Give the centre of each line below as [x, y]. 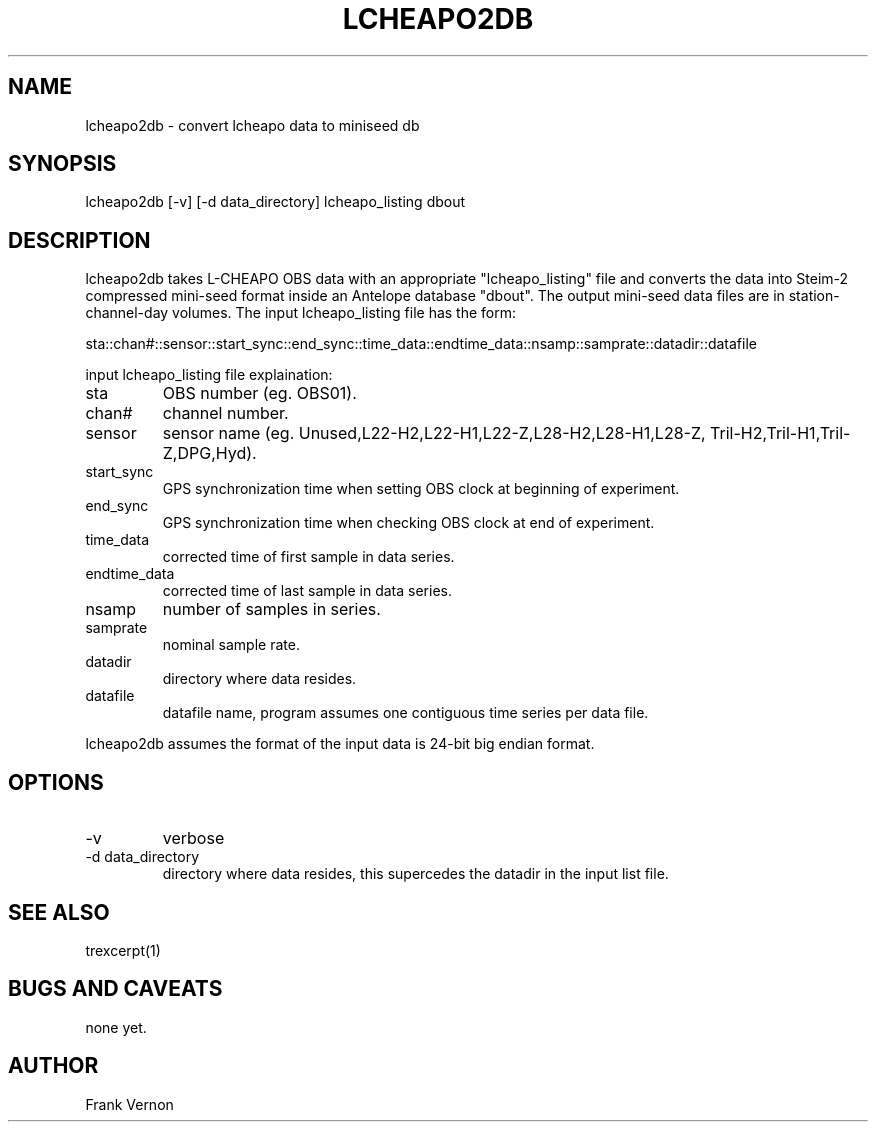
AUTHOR [53, 1066]
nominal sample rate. [231, 645]
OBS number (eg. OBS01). [259, 393]
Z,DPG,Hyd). [209, 453]
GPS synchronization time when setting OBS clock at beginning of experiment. [421, 489]
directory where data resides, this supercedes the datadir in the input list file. [415, 874]
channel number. [225, 413]
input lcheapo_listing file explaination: [209, 375]
